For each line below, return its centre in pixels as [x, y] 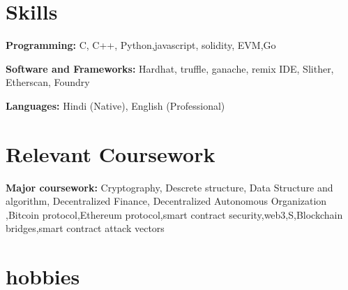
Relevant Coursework [111, 153]
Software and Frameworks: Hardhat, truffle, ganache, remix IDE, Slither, [170, 68]
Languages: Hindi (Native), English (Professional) [115, 105]
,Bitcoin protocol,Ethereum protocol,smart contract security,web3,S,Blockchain [174, 214]
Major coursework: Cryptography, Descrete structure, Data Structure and [169, 187]
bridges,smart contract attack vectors [85, 228]
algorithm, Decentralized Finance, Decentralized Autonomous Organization [166, 201]
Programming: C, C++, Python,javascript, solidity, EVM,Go [141, 45]
